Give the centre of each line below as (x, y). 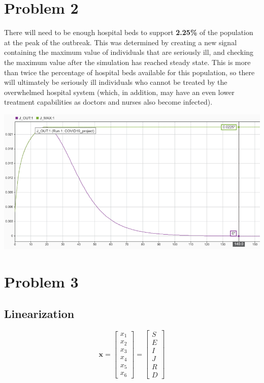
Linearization (39, 314)
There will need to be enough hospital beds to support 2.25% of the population (129, 32)
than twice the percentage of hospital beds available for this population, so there (129, 72)
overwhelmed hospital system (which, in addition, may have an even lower (119, 92)
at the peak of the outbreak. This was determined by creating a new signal (121, 42)
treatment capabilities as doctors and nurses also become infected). (108, 102)
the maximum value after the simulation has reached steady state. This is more (127, 62)
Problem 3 (41, 281)
